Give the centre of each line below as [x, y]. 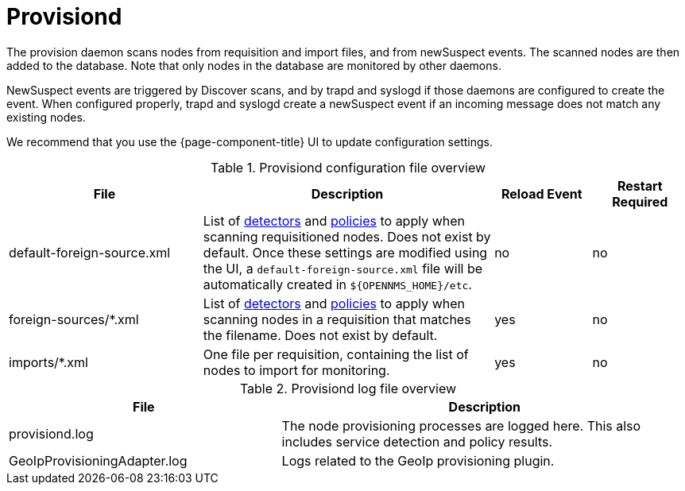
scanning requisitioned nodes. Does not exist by [347, 236]
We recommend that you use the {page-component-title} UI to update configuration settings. [250, 141]
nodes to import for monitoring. [296, 370]
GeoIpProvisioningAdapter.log [98, 460]
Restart [640, 186]
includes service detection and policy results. [417, 441]
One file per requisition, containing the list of [336, 354]
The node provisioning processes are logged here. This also [461, 425]
